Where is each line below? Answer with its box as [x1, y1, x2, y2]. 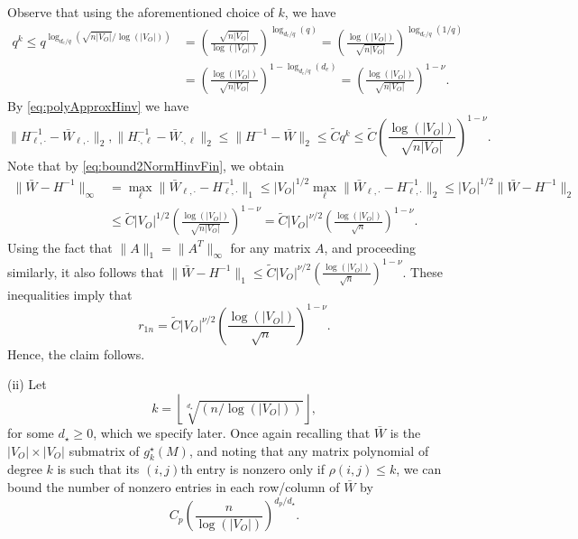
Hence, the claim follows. [7, 344, 145, 363]
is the [390, 423, 421, 442]
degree [7, 460, 42, 479]
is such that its [57, 460, 140, 479]
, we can [396, 460, 442, 479]
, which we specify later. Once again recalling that [93, 423, 371, 442]
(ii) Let [7, 375, 47, 394]
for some [7, 423, 54, 442]
